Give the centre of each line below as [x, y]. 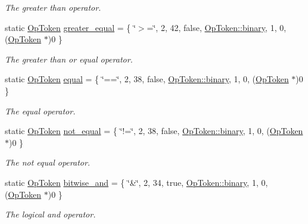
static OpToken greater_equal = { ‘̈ [70, 27]
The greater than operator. [53, 7]
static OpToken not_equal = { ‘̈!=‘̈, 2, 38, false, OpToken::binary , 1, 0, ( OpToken [154, 131]
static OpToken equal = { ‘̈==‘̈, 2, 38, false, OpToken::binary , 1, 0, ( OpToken [147, 79]
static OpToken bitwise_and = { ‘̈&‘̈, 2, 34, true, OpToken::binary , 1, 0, [136, 182]
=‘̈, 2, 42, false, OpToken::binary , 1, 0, [217, 27]
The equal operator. [40, 111]
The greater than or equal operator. [69, 59]
